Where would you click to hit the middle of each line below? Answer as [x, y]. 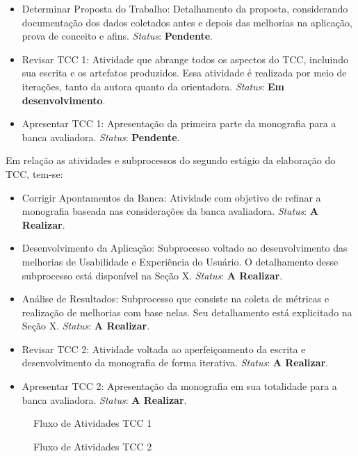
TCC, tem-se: [34, 173]
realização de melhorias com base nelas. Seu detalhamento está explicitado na [187, 312]
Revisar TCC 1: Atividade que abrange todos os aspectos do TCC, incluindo [185, 59]
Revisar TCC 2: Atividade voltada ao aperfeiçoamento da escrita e [164, 349]
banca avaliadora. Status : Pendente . [101, 137]
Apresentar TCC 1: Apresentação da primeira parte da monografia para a [179, 123]
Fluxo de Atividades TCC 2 [93, 446]
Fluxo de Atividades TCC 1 [93, 423]
